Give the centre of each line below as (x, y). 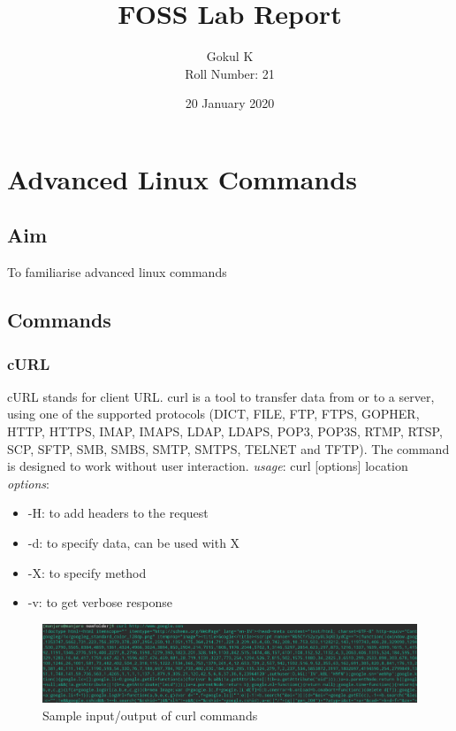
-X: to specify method (87, 572)
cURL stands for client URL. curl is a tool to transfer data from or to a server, (221, 396)
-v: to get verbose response (100, 602)
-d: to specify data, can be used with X (134, 543)
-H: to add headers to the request (118, 513)
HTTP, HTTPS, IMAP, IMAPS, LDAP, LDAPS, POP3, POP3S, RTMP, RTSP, (225, 431)
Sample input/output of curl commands (150, 715)
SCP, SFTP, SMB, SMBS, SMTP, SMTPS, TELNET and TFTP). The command (228, 448)
